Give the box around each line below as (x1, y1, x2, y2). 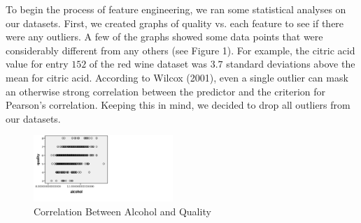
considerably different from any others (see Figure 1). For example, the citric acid (6, 43, 355, 57)
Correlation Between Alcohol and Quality (34, 203, 211, 218)
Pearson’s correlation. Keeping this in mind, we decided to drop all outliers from (6, 98, 351, 112)
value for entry (6, 56, 69, 71)
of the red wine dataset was (89, 56, 208, 71)
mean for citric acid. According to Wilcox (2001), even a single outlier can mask (6, 70, 348, 84)
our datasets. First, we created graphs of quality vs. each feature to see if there (6, 15, 344, 30)
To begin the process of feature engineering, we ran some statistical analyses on (6, 2, 346, 16)
